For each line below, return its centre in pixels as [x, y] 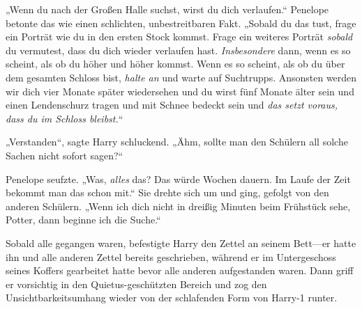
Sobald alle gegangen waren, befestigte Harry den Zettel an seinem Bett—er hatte [181, 243]
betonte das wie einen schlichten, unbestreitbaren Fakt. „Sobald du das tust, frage [181, 23]
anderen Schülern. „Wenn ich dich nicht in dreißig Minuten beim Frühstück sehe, [178, 206]
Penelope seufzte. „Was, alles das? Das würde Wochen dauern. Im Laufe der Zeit [178, 179]
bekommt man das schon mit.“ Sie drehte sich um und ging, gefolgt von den [167, 192]
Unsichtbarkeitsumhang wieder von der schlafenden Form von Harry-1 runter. [172, 298]
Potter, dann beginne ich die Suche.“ [83, 220]
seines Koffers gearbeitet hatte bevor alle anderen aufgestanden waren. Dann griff [180, 270]
